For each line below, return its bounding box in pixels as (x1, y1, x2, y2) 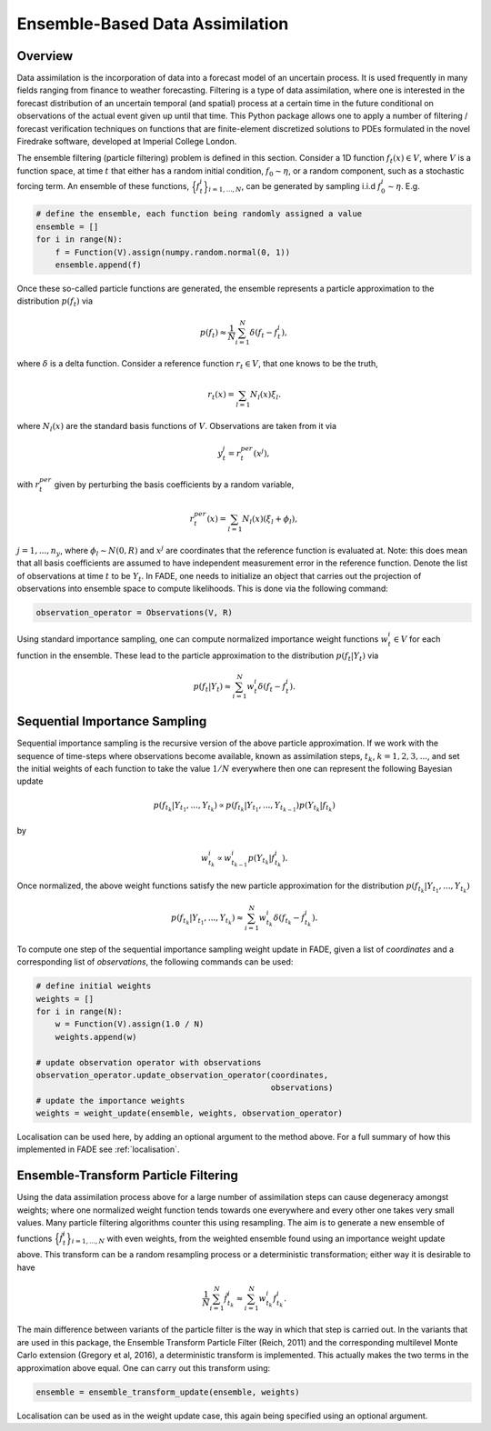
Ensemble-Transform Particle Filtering (16, 1168, 238, 1184)
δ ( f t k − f (273, 913, 306, 926)
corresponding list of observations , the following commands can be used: (16, 956, 294, 967)
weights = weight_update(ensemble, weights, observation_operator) (35, 1108, 344, 1118)
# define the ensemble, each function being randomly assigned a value (35, 209, 363, 219)
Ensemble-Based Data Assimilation (16, 14, 289, 34)
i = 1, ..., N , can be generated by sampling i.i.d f (208, 180, 382, 194)
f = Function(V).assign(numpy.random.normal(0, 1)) (55, 246, 291, 257)
